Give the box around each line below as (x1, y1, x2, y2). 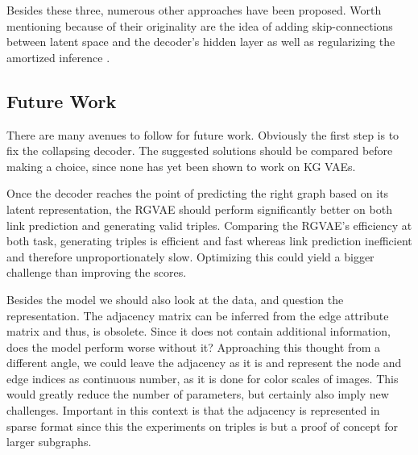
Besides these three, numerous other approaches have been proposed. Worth (6, 2, 382, 18)
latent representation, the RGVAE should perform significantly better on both (6, 200, 392, 217)
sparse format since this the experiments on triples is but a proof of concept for (6, 417, 399, 434)
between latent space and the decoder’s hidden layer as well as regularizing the (6, 33, 395, 50)
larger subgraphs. (6, 433, 92, 450)
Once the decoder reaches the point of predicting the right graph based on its (6, 185, 389, 202)
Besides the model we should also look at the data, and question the (6, 290, 344, 307)
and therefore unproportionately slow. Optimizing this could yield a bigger (6, 248, 375, 265)
